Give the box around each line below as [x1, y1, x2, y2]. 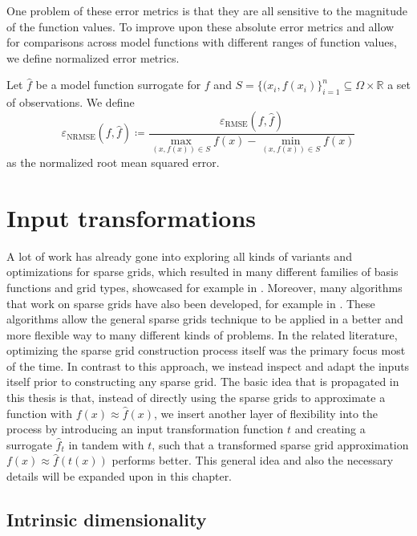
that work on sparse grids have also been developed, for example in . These [6, 294, 375, 311]
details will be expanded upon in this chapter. [6, 468, 233, 485]
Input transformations [6, 201, 256, 233]
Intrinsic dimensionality [6, 507, 207, 532]
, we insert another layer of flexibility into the [154, 404, 379, 421]
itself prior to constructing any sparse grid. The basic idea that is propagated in [6, 373, 399, 390]
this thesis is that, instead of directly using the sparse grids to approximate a [6, 389, 386, 406]
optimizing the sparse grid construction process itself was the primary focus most [6, 342, 406, 359]
